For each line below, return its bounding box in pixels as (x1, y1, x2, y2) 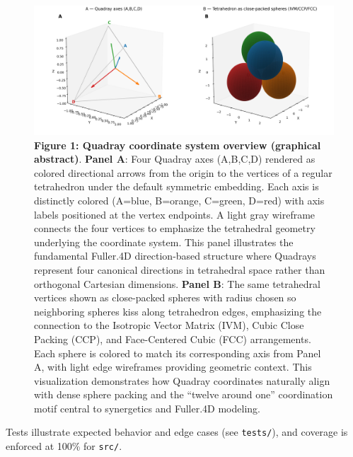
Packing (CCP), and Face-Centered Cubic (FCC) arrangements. (34, 331, 311, 346)
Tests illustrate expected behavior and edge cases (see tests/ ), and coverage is (6, 424, 348, 439)
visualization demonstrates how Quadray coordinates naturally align (34, 373, 330, 388)
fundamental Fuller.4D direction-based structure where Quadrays (34, 248, 316, 263)
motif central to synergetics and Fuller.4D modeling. (34, 400, 260, 415)
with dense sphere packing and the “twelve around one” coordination (34, 387, 333, 402)
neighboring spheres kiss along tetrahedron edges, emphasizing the (34, 303, 322, 318)
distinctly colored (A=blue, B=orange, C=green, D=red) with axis (34, 192, 325, 207)
